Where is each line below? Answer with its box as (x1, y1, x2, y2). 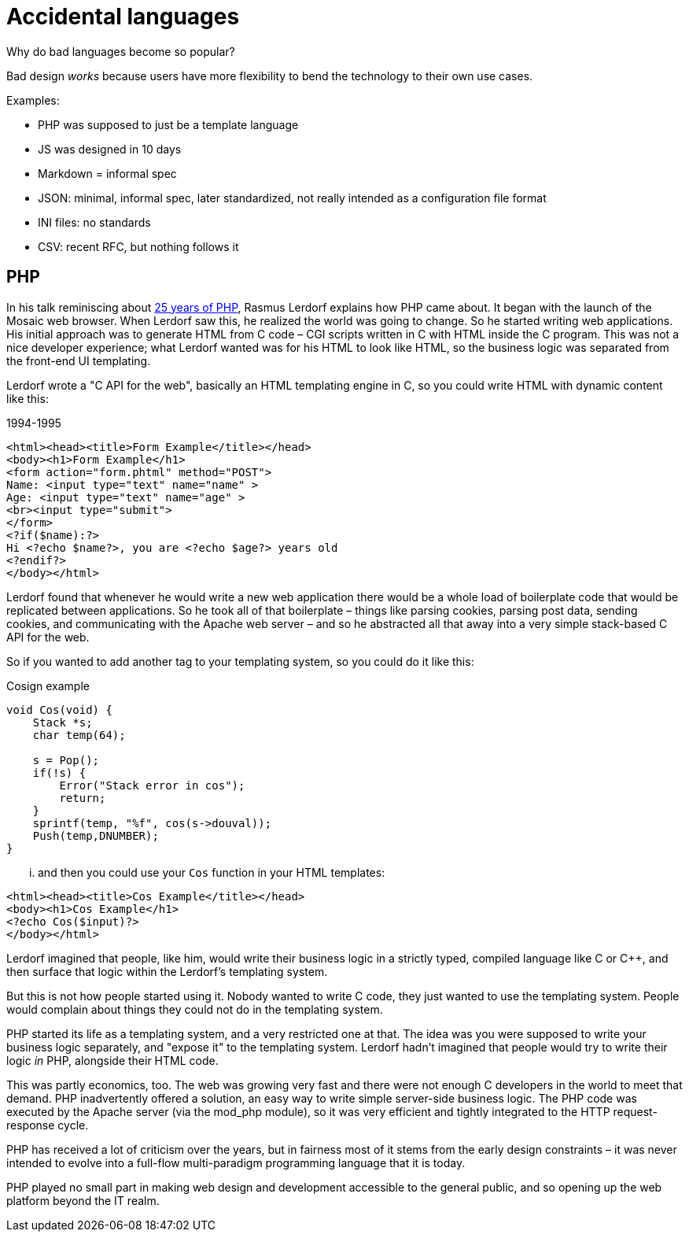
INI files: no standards (38, 215, 151, 229)
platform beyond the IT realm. (6, 1193, 160, 1207)
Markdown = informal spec (38, 166, 177, 180)
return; (59, 791, 106, 804)
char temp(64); (32, 728, 126, 741)
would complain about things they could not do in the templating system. (6, 1002, 383, 1016)
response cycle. (6, 1118, 89, 1132)
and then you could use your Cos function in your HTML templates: (38, 865, 385, 879)
